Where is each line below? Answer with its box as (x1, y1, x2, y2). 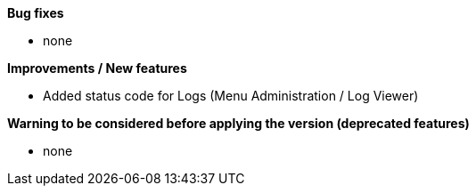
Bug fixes (7, 5, 64, 20)
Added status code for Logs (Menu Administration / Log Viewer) (43, 88, 419, 103)
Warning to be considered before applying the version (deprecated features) (7, 116, 470, 131)
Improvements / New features (7, 60, 187, 76)
